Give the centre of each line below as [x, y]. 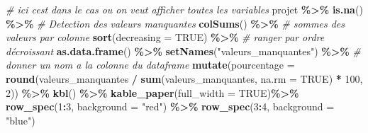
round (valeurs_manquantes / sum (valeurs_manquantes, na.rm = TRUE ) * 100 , [184, 78]
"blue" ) [21, 120]
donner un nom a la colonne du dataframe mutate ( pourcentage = [150, 65]
